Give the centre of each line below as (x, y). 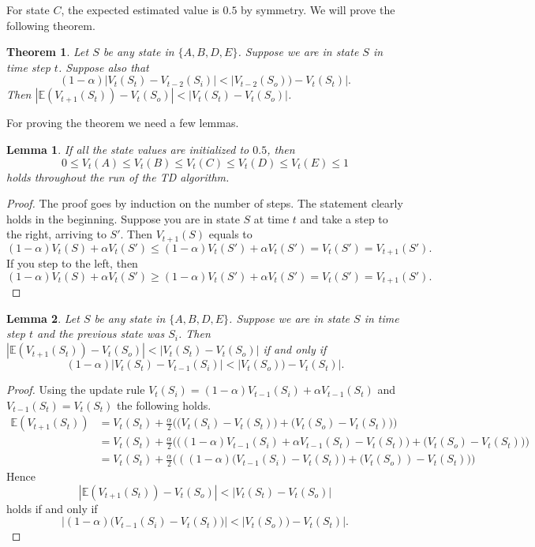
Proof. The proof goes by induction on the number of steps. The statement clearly (205, 203)
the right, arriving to (56, 234)
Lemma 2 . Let (43, 318)
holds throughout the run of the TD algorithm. (118, 176)
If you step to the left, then (72, 263)
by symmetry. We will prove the (318, 9)
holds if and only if (52, 508)
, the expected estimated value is (140, 9)
